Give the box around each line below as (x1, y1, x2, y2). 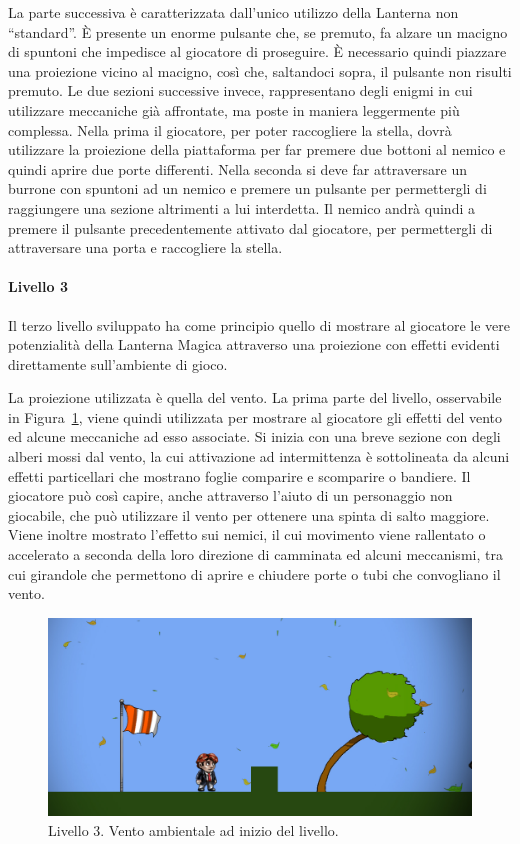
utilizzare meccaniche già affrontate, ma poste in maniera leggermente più (8, 99, 460, 120)
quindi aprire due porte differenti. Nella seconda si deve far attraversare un (8, 158, 468, 179)
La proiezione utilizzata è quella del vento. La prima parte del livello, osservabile (8, 387, 502, 408)
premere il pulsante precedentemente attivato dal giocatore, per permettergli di (8, 217, 493, 238)
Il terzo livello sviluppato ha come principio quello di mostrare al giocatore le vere (8, 314, 511, 335)
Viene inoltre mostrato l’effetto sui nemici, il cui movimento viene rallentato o (8, 524, 486, 545)
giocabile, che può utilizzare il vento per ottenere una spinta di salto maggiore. (8, 504, 490, 525)
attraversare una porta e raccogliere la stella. (8, 237, 283, 258)
